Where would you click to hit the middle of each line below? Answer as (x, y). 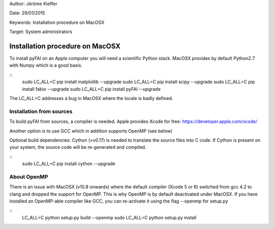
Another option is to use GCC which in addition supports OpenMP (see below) (91, 131)
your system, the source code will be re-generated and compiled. (78, 147)
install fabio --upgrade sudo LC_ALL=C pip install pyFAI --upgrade (91, 89)
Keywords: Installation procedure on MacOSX (57, 22)
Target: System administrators (41, 32)
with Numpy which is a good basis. (46, 66)
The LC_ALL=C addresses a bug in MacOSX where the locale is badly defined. (91, 99)
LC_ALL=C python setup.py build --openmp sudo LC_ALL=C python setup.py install (109, 217)
